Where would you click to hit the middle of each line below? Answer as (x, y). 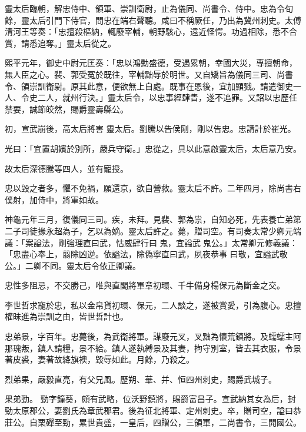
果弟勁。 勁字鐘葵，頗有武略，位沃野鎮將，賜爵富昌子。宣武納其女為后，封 (150, 399)
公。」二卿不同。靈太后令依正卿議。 (73, 265)
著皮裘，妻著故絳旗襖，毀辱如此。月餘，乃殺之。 (99, 359)
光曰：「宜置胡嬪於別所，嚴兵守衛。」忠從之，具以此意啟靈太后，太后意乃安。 (153, 148)
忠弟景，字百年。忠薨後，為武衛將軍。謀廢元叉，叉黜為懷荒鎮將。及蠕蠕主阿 (153, 336)
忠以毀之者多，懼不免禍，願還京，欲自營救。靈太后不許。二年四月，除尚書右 (153, 188)
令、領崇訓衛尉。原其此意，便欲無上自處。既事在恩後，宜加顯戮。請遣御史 (149, 86)
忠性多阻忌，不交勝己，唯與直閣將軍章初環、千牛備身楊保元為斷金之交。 (145, 285)
